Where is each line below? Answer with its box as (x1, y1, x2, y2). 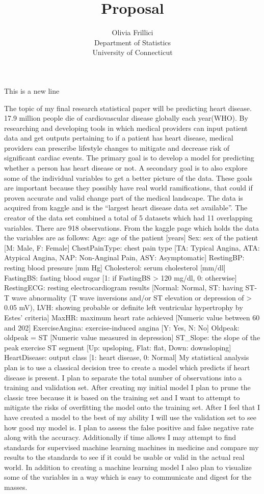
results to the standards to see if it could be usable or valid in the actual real (4, 452, 245, 462)
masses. (4, 482, 28, 492)
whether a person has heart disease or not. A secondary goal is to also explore (4, 162, 248, 173)
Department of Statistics (94, 37, 171, 47)
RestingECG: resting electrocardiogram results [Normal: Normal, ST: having (4, 282, 243, 293)
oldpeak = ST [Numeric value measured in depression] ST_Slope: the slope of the (4, 332, 260, 343)
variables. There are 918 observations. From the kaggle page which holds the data (4, 222, 259, 233)
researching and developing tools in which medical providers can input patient (4, 122, 248, 133)
